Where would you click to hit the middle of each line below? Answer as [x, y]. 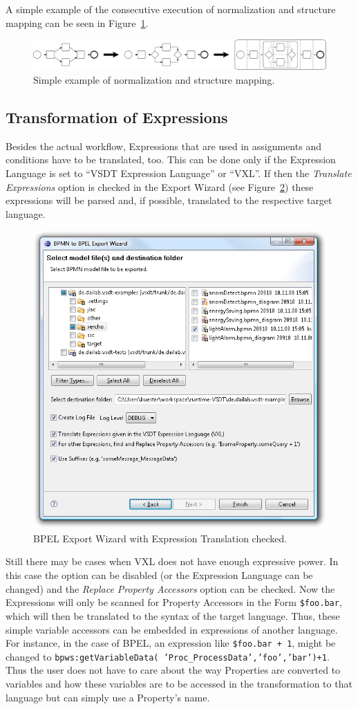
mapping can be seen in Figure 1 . [77, 22]
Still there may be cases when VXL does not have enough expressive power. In [172, 561]
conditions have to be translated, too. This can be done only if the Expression [171, 159]
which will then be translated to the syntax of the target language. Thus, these [173, 615]
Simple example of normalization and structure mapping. [154, 80]
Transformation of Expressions [117, 117]
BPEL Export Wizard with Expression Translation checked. [160, 538]
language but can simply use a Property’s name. [108, 697]
